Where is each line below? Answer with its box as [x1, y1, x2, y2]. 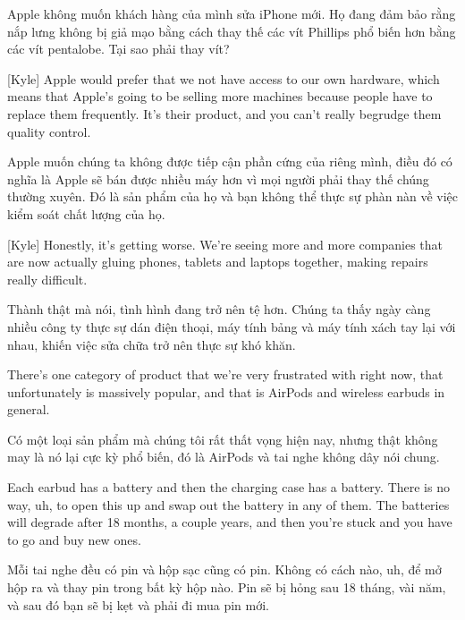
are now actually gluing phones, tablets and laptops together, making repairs [7, 252, 428, 271]
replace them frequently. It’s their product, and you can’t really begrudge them [7, 104, 442, 123]
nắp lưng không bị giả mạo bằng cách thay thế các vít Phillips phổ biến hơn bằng [7, 21, 456, 40]
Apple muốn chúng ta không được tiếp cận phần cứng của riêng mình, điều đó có [7, 152, 452, 171]
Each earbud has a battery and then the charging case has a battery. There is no [7, 478, 450, 497]
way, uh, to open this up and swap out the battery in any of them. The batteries [7, 495, 450, 514]
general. [7, 400, 50, 419]
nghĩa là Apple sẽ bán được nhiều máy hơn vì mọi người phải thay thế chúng [7, 169, 429, 188]
